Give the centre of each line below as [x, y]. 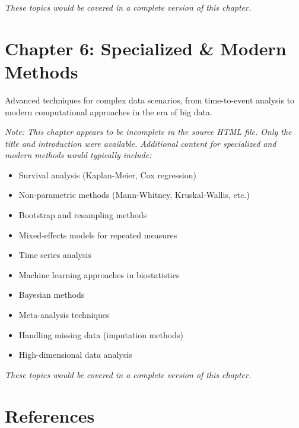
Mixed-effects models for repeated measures [98, 235]
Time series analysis [55, 255]
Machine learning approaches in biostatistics [99, 274]
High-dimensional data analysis [75, 355]
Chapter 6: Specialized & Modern [146, 48]
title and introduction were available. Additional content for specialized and [141, 143]
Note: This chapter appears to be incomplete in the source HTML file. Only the [148, 132]
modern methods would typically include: [78, 155]
